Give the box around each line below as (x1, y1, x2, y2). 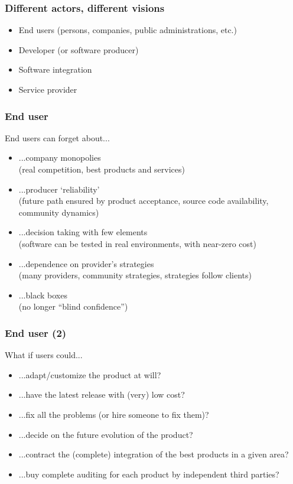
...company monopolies (18, 151, 101, 164)
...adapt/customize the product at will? (18, 368, 161, 381)
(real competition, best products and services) (18, 163, 185, 175)
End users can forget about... (5, 131, 110, 144)
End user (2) (5, 325, 67, 340)
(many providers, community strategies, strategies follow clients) (18, 269, 252, 281)
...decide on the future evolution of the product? (18, 428, 193, 440)
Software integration (18, 63, 92, 76)
